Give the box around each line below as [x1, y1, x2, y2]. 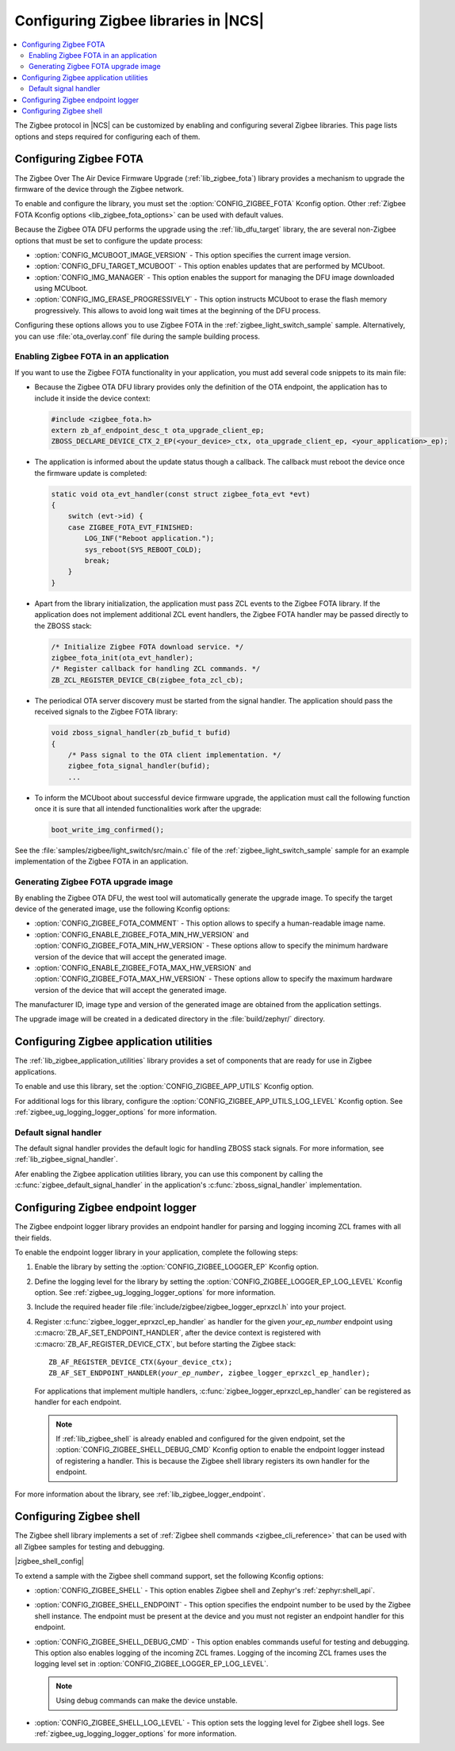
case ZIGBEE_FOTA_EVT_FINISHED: [67, 523, 194, 531]
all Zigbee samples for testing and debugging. [14, 1542, 165, 1551]
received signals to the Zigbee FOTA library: [34, 707, 178, 717]
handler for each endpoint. [34, 1397, 122, 1407]
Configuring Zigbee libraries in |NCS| [14, 12, 265, 29]
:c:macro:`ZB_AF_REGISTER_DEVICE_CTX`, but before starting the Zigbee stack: [34, 1339, 296, 1348]
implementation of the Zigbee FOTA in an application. [14, 856, 189, 866]
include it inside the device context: [34, 393, 151, 403]
